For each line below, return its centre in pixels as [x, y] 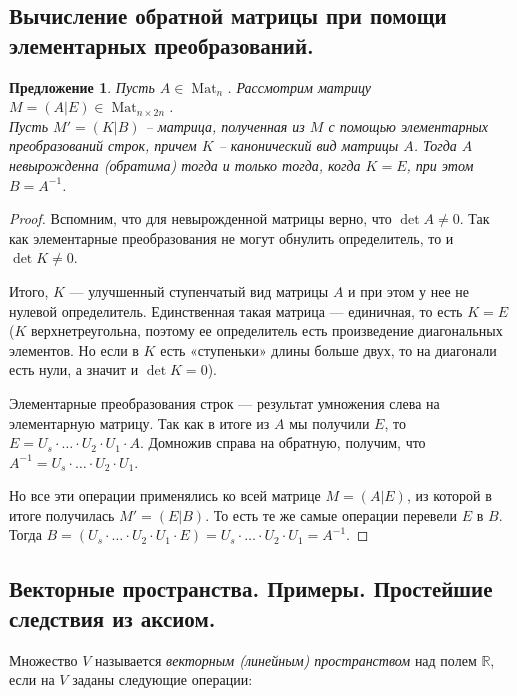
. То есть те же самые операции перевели [331, 514]
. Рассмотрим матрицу [299, 86]
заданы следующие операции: [162, 679]
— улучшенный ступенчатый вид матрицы [199, 290]
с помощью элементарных [408, 125]
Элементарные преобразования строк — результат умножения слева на [224, 402]
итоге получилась [62, 514]
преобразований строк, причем [103, 145]
